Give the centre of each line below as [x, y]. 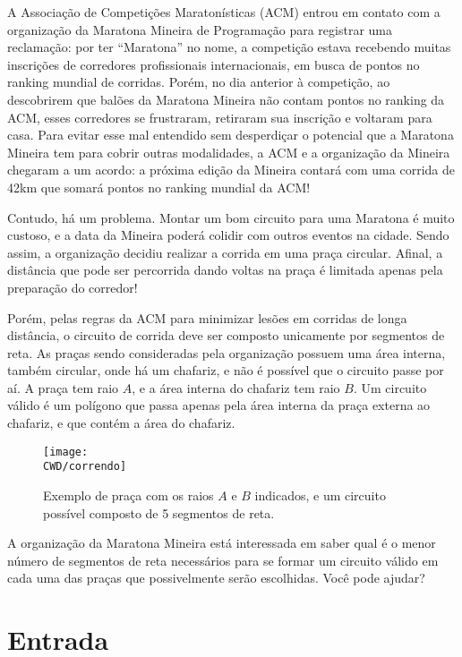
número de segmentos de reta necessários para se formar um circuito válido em [223, 560]
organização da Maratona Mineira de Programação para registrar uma [200, 29]
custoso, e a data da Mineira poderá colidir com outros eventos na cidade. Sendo [228, 235]
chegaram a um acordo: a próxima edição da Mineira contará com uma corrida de [231, 170]
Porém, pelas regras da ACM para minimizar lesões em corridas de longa [207, 317]
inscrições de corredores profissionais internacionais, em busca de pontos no [214, 64]
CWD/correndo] [85, 467]
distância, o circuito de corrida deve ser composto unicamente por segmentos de [226, 335]
